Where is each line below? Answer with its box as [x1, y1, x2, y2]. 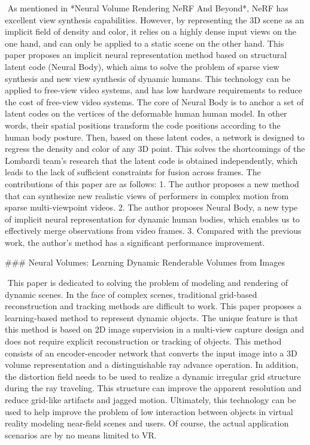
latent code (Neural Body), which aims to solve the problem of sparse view [5, 60, 279, 72]
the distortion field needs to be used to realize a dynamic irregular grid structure [5, 370, 301, 382]
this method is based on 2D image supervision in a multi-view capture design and [5, 323, 305, 336]
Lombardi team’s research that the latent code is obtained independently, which [5, 154, 298, 166]
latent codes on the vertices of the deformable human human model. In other [5, 107, 287, 120]
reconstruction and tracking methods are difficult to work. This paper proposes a [5, 300, 302, 312]
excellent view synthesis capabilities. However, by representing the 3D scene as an [5, 13, 305, 26]
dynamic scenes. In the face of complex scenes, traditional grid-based [5, 288, 257, 300]
